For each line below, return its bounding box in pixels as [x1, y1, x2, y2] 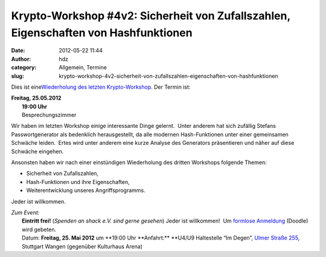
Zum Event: [11, 209, 40, 216]
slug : [11, 72, 24, 80]
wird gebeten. [22, 226, 57, 233]
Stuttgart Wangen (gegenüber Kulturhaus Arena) [22, 243, 143, 250]
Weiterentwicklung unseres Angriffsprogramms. [26, 187, 145, 194]
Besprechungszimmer [22, 112, 77, 119]
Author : [11, 55, 31, 63]
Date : [11, 47, 25, 54]
